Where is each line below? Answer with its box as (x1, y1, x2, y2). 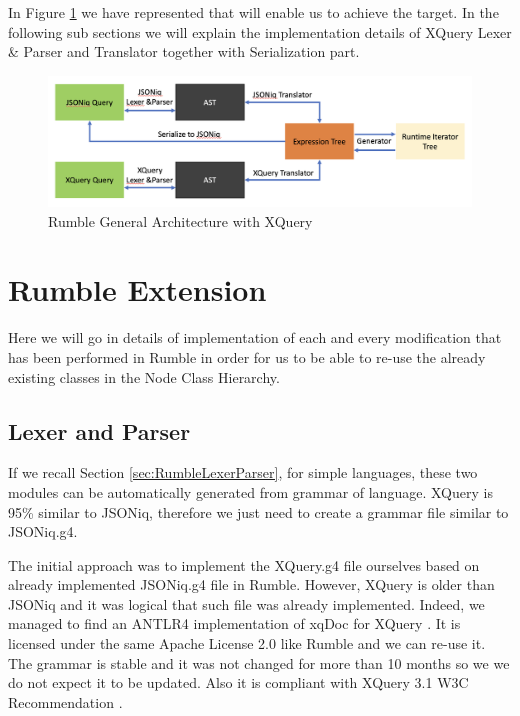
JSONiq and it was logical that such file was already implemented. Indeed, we (8, 593, 485, 614)
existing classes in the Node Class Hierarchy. (8, 366, 280, 387)
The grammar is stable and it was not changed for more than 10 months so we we (8, 652, 510, 673)
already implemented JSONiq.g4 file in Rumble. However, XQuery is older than (8, 574, 495, 595)
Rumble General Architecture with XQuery (48, 210, 313, 231)
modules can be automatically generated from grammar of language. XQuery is (8, 481, 493, 502)
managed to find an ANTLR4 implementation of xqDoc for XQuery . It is (8, 613, 461, 634)
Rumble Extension (8, 269, 267, 310)
